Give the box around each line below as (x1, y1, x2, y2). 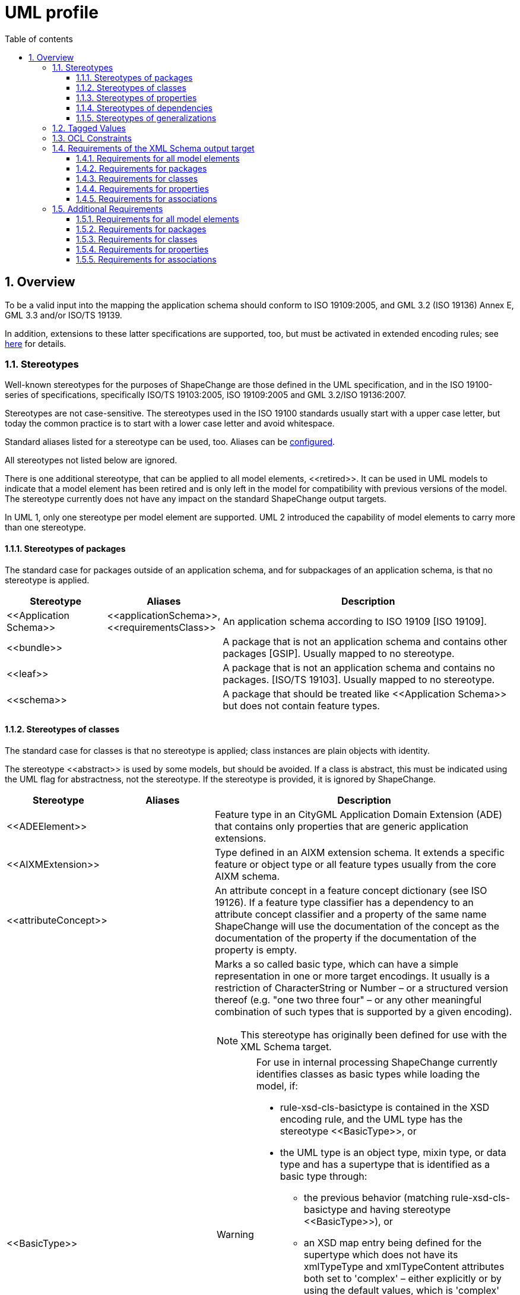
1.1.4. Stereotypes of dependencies (76, 102, 213, 113)
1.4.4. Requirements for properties (76, 183, 209, 194)
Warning (217, 1228, 254, 1240)
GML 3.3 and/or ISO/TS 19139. (5, 309, 122, 320)
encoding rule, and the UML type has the (280, 1113, 463, 1125)
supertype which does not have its (303, 1248, 458, 1261)
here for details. (5, 338, 66, 349)
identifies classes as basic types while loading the (256, 1067, 480, 1080)
